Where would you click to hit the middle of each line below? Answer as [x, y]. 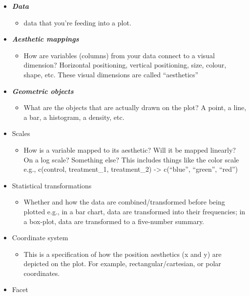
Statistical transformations [52, 185]
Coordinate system [40, 238]
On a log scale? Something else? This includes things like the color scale [131, 159]
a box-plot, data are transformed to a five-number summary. [114, 221]
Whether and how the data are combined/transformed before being [124, 202]
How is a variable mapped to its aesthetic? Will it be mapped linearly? [130, 149]
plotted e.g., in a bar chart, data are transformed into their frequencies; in [135, 211]
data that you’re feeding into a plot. [77, 22]
